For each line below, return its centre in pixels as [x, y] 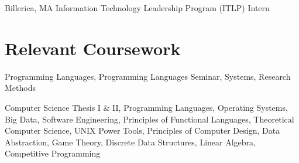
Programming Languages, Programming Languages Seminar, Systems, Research [148, 76]
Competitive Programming [53, 153]
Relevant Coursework [93, 48]
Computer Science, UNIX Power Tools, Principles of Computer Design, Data [142, 130]
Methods [20, 88]
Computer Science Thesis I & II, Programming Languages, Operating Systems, [146, 107]
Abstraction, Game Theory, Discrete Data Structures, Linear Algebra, [130, 142]
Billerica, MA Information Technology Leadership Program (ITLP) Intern [137, 8]
